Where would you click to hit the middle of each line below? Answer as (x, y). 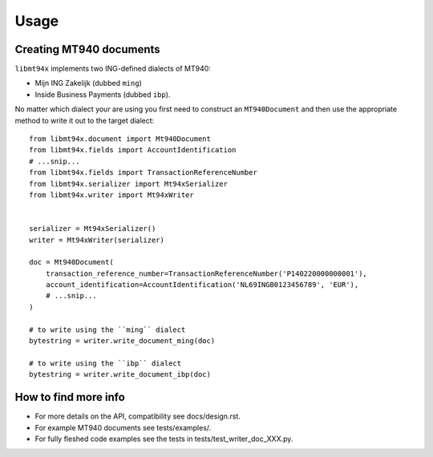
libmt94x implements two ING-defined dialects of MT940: (113, 69)
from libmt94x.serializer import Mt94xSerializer (129, 184)
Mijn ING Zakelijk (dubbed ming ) (88, 83)
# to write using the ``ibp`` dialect (105, 363)
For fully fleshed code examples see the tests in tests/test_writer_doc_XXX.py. (164, 439)
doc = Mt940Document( (71, 262)
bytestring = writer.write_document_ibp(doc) (120, 374)
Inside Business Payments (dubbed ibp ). (103, 94)
